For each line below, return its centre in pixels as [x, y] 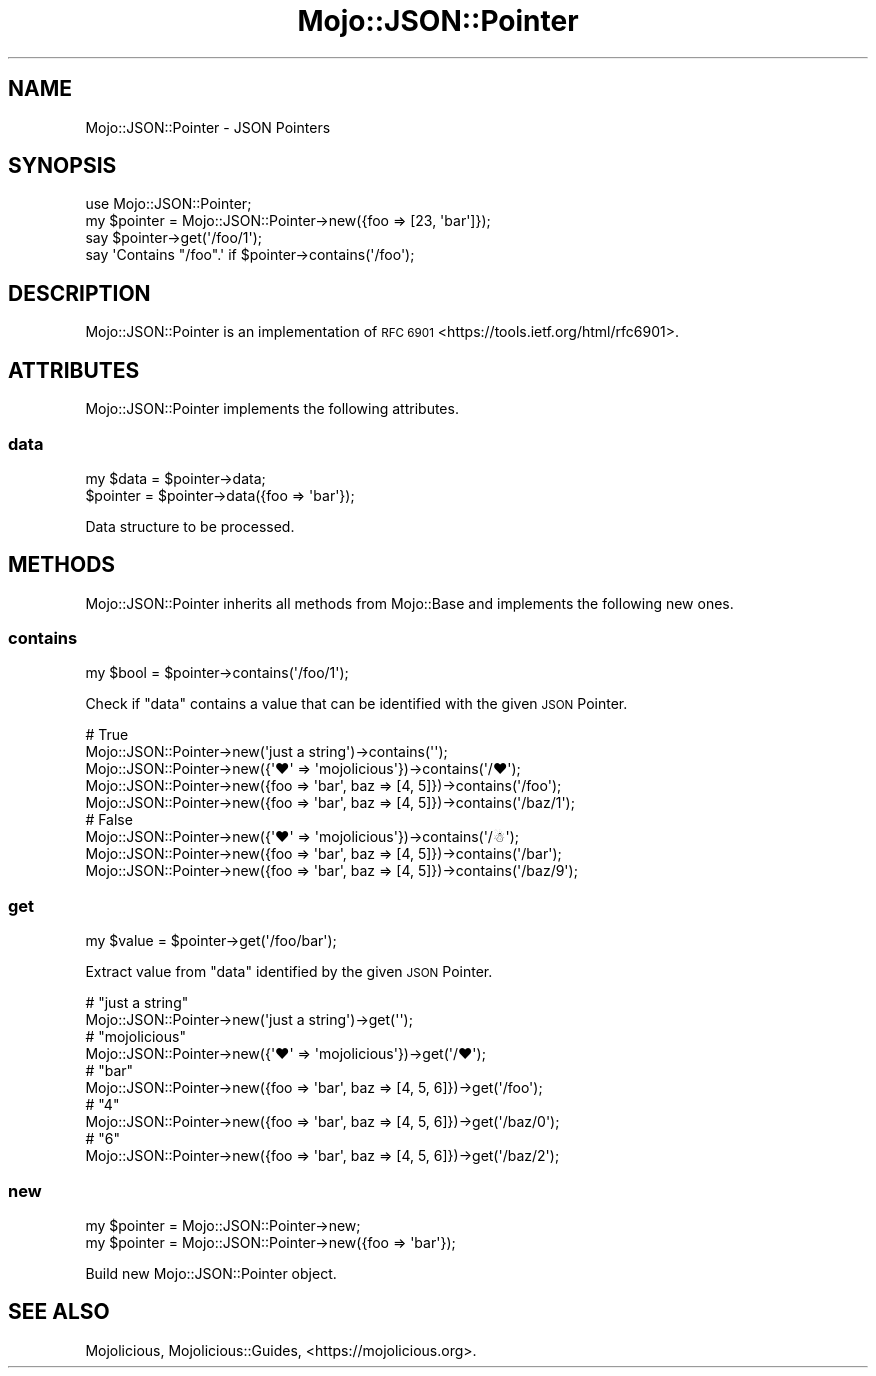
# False [109, 820]
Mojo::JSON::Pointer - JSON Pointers [208, 127]
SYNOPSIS [62, 166]
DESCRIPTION [79, 293]
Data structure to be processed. [190, 526]
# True [107, 735]
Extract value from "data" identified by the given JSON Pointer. [289, 972]
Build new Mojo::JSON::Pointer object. [211, 1273]
